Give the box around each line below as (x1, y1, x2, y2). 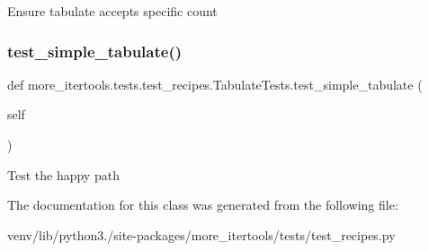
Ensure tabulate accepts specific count (7, 2, 218, 20)
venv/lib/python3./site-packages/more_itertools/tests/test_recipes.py (7, 225, 396, 244)
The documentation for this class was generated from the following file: (7, 195, 398, 214)
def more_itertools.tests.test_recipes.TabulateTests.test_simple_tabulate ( (7, 74, 423, 93)
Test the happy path (7, 165, 120, 184)
